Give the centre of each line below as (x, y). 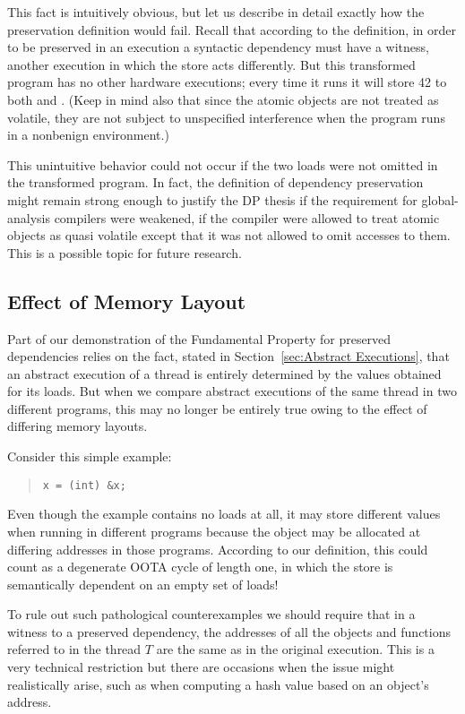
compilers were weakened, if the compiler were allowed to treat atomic (247, 217)
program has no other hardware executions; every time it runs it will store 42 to (227, 82)
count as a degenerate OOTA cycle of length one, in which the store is (200, 567)
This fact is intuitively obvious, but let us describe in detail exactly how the (216, 12)
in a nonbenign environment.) (88, 135)
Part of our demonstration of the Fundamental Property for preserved (199, 338)
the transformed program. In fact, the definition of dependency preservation (215, 182)
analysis (29, 217)
